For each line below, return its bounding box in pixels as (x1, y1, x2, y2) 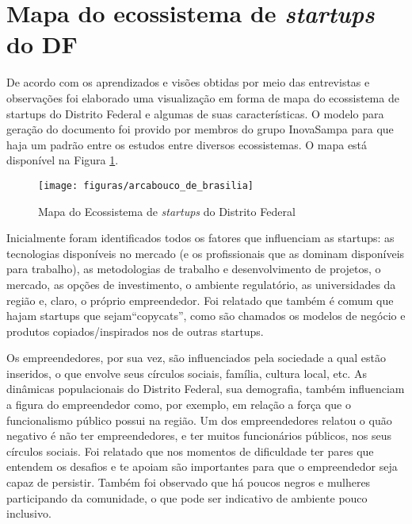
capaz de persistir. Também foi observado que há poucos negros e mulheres (6, 474, 371, 491)
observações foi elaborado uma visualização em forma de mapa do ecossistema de (6, 89, 399, 106)
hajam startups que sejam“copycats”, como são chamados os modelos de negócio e (6, 307, 406, 324)
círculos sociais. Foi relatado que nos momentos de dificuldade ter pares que (6, 442, 374, 459)
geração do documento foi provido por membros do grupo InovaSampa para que (6, 121, 394, 137)
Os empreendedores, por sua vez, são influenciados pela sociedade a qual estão (6, 349, 386, 366)
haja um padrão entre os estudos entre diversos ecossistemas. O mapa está (6, 136, 368, 152)
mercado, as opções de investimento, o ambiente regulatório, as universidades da (6, 275, 396, 292)
